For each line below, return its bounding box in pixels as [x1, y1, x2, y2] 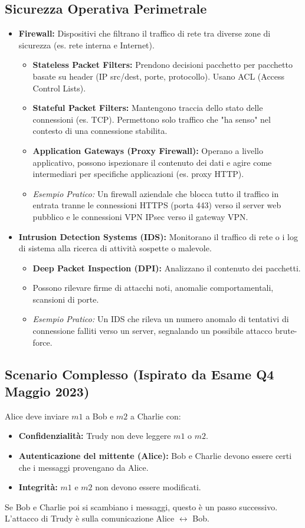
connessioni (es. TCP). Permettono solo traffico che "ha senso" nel [32, 113, 271, 125]
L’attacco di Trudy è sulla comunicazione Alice [5, 512, 175, 524]
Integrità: [18, 481, 58, 493]
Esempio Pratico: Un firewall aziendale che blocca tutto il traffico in [32, 187, 279, 199]
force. [32, 336, 53, 348]
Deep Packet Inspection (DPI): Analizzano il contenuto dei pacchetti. [32, 261, 301, 274]
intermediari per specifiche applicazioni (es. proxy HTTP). [32, 168, 244, 180]
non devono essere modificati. [95, 481, 201, 493]
